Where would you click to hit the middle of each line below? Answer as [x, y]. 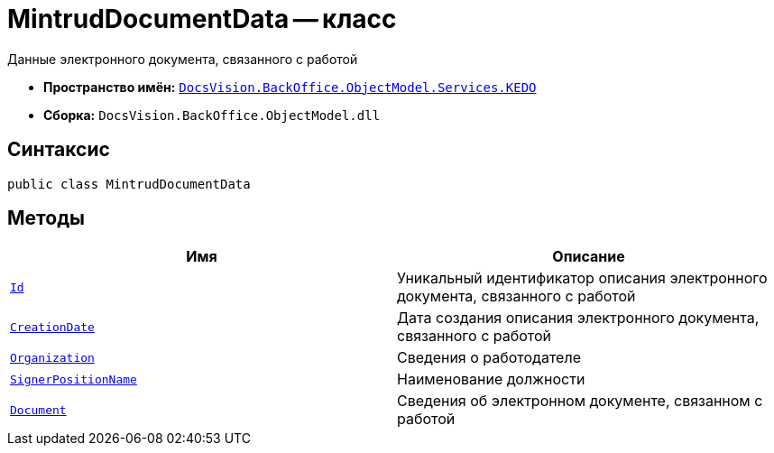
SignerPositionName [74, 379]
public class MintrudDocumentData [129, 184]
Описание [589, 257]
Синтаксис [59, 150]
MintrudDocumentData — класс [202, 19]
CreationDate [52, 327]
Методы [46, 218]
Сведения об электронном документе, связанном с [580, 401]
